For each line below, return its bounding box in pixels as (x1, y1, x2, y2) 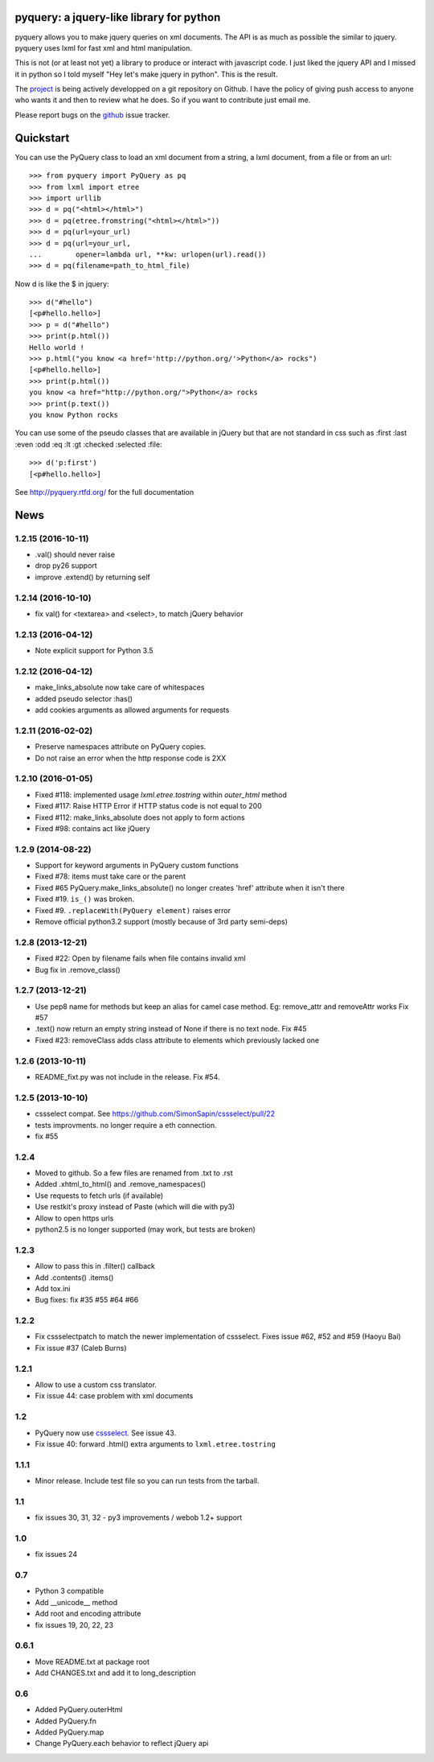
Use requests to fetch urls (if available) (35, 1191, 164, 1200)
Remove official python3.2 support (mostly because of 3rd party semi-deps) (35, 917, 289, 926)
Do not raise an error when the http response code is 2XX (35, 753, 227, 763)
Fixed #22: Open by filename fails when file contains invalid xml (35, 953, 246, 963)
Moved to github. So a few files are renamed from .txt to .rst (35, 1168, 233, 1178)
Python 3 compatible (35, 1586, 104, 1596)
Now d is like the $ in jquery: (14, 278, 109, 289)
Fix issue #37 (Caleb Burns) (35, 1343, 128, 1352)
